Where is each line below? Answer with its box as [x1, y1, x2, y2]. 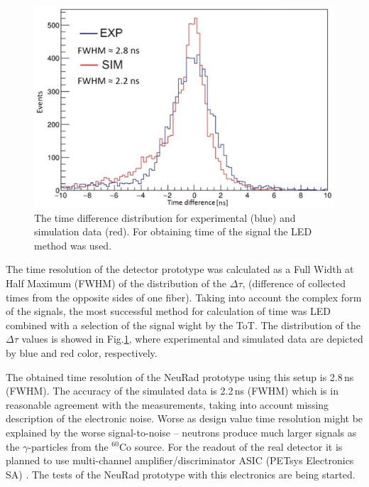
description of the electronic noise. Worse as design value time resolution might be [6, 411, 363, 426]
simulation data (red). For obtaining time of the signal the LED [34, 224, 312, 239]
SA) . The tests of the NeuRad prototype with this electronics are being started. [6, 466, 356, 481]
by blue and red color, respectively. [6, 345, 158, 360]
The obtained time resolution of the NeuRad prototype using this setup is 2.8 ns [6, 369, 354, 384]
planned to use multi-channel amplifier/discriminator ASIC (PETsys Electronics [6, 453, 354, 468]
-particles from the [28, 439, 109, 454]
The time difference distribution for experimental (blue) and [34, 210, 296, 225]
